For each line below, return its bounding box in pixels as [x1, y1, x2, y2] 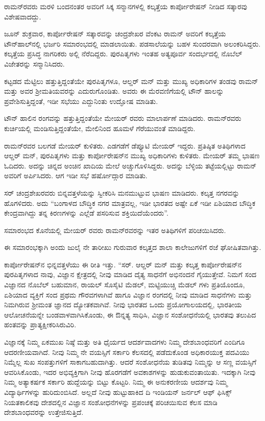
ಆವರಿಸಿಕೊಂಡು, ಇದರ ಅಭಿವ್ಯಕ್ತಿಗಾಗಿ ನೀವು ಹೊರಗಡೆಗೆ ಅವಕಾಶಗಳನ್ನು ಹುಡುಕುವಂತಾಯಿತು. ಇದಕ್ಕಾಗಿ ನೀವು [4, 366, 256, 377]
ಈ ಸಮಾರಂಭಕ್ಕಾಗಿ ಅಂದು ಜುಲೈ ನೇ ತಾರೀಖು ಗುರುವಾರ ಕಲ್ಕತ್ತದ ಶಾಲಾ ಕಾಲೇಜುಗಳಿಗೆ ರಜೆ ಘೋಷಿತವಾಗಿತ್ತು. [4, 242, 261, 252]
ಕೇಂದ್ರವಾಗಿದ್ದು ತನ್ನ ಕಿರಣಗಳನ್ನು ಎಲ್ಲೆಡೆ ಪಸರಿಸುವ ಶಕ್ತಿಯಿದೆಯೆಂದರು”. [4, 207, 168, 218]
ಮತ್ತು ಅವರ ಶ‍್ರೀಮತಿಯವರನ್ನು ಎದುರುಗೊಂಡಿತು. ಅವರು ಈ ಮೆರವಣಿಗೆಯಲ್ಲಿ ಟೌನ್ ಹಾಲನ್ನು [4, 86, 224, 96]
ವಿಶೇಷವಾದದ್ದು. [4, 11, 41, 22]
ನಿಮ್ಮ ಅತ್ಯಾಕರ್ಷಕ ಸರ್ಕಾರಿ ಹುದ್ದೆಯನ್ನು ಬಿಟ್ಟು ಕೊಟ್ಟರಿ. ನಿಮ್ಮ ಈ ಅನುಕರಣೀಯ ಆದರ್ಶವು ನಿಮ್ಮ [4, 376, 228, 387]
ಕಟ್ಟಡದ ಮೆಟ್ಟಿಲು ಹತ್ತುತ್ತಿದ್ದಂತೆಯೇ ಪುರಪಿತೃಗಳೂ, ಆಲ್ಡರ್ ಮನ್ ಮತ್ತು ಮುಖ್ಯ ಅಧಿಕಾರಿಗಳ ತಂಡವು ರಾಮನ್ [4, 75, 258, 86]
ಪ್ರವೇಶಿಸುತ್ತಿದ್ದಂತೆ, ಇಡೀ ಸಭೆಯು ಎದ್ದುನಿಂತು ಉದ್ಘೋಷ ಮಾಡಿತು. [4, 95, 158, 106]
